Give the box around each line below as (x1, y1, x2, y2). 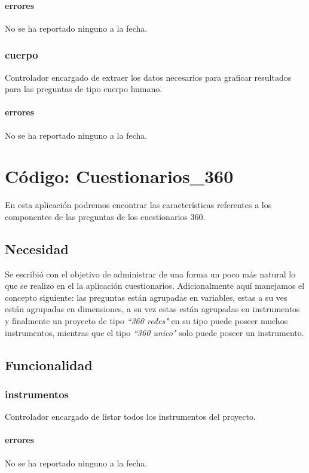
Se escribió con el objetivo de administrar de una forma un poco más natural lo (5, 267, 296, 280)
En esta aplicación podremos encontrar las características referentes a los (5, 199, 272, 211)
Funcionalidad (5, 355, 93, 374)
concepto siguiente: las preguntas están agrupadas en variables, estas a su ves (5, 291, 287, 303)
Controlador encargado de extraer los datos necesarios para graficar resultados (5, 71, 292, 83)
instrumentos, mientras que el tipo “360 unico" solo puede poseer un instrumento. (5, 326, 304, 338)
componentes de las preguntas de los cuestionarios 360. (5, 210, 206, 222)
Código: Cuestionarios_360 (5, 164, 234, 188)
